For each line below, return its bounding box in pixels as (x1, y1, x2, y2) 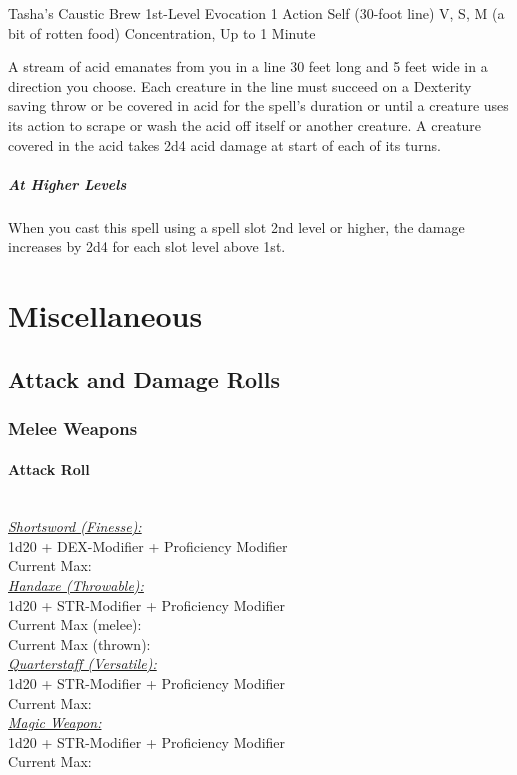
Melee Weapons (8, 415, 138, 440)
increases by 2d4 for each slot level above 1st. (8, 236, 286, 257)
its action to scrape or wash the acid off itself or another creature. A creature (8, 114, 482, 135)
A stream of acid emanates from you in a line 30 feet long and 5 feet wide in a (8, 56, 488, 77)
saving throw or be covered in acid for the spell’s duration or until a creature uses (8, 95, 509, 116)
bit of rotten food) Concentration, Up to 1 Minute (8, 22, 316, 43)
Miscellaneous (8, 295, 203, 336)
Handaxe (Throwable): (8, 575, 144, 596)
